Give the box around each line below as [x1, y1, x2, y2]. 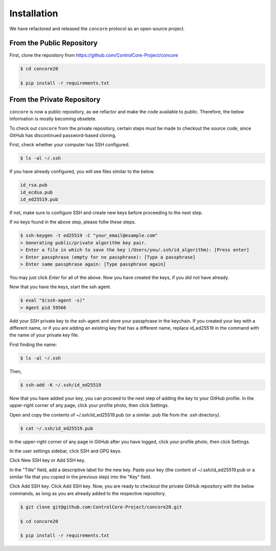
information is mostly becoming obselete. [9, 116, 97, 122]
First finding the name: [9, 341, 57, 348]
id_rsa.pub [20, 182, 48, 188]
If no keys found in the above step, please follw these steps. [9, 219, 136, 225]
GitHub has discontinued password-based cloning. [9, 132, 117, 138]
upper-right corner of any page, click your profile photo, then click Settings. [9, 402, 169, 408]
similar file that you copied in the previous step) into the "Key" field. [9, 474, 152, 480]
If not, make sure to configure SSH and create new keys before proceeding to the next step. [9, 210, 203, 216]
